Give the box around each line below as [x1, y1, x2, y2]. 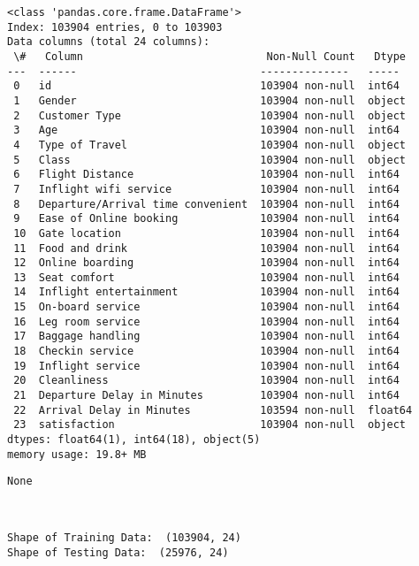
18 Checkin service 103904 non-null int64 [13, 345, 400, 358]
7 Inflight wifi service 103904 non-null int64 [13, 182, 400, 195]
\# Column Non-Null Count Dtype [13, 50, 407, 63]
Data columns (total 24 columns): [7, 35, 210, 49]
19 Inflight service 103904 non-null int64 [13, 359, 400, 372]
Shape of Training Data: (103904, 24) [7, 532, 241, 545]
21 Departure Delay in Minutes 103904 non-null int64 [13, 389, 400, 402]
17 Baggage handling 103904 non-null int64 [13, 330, 400, 343]
